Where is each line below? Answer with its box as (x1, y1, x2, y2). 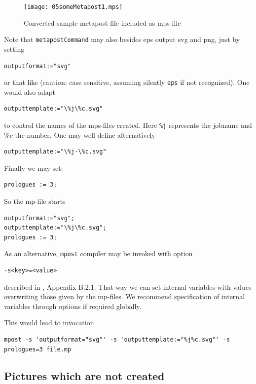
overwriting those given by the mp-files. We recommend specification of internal (4, 291, 245, 302)
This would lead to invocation (4, 317, 94, 328)
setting (4, 43, 25, 54)
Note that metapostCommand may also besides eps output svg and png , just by (4, 34, 240, 44)
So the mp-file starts (4, 195, 66, 206)
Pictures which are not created (4, 368, 165, 383)
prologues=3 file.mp (4, 346, 72, 353)
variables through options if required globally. (4, 301, 142, 311)
